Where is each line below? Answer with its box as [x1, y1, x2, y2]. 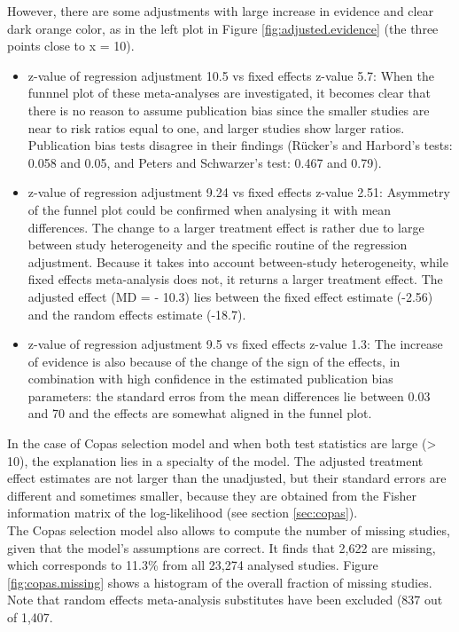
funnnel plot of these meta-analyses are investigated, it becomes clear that [27, 83, 432, 102]
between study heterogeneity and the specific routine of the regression [27, 235, 408, 254]
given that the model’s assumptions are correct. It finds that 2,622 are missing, [7, 538, 436, 557]
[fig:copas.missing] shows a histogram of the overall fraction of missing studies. [7, 573, 432, 591]
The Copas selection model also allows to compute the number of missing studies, [7, 521, 450, 540]
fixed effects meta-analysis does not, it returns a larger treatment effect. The [27, 270, 443, 288]
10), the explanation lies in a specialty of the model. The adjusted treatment [7, 451, 424, 470]
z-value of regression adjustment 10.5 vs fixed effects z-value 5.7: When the [27, 66, 434, 84]
